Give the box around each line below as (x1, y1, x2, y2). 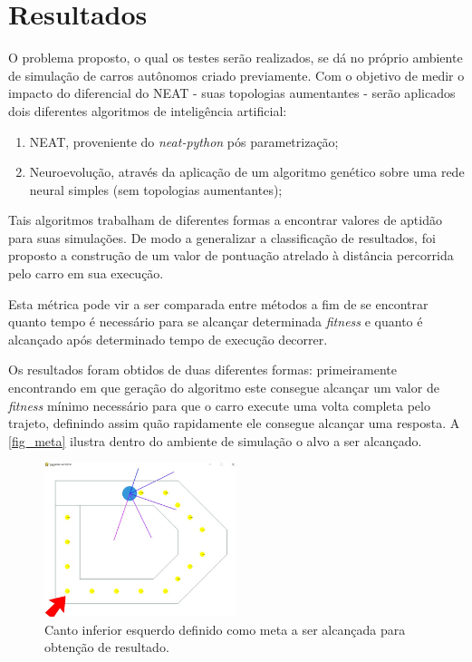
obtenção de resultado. (44, 638, 169, 657)
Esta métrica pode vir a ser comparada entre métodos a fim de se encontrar (8, 294, 429, 313)
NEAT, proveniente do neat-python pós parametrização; (29, 131, 339, 151)
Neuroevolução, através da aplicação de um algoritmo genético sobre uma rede (29, 162, 465, 181)
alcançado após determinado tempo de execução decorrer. (8, 329, 328, 348)
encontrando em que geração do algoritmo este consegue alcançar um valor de (8, 378, 439, 397)
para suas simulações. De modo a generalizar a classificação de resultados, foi (8, 228, 436, 247)
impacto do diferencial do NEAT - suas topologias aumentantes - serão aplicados (8, 83, 456, 102)
